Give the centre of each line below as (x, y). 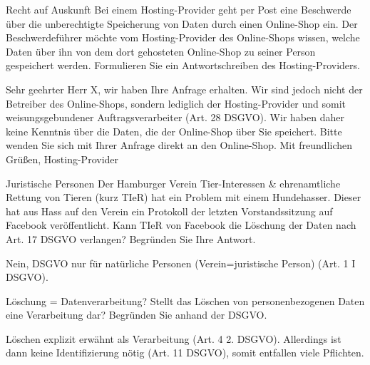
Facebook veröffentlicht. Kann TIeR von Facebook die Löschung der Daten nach (181, 225)
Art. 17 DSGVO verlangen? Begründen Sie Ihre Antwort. (131, 238)
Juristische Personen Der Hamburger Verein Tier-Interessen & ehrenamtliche (173, 183)
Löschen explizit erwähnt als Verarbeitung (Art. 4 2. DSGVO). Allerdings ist (174, 338)
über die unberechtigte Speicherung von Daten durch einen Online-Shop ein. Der (182, 23)
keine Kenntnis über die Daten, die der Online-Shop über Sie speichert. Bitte (174, 131)
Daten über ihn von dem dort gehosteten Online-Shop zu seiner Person (161, 51)
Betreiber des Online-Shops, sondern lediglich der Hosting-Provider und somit (176, 103)
